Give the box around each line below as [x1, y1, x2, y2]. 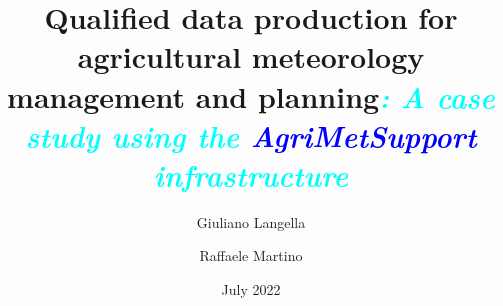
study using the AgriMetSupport [25, 114, 477, 156]
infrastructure [153, 153, 349, 195]
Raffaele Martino [199, 245, 303, 266]
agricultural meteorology [77, 36, 425, 77]
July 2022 [221, 279, 281, 300]
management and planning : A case [7, 75, 495, 117]
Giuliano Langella [196, 211, 306, 232]
